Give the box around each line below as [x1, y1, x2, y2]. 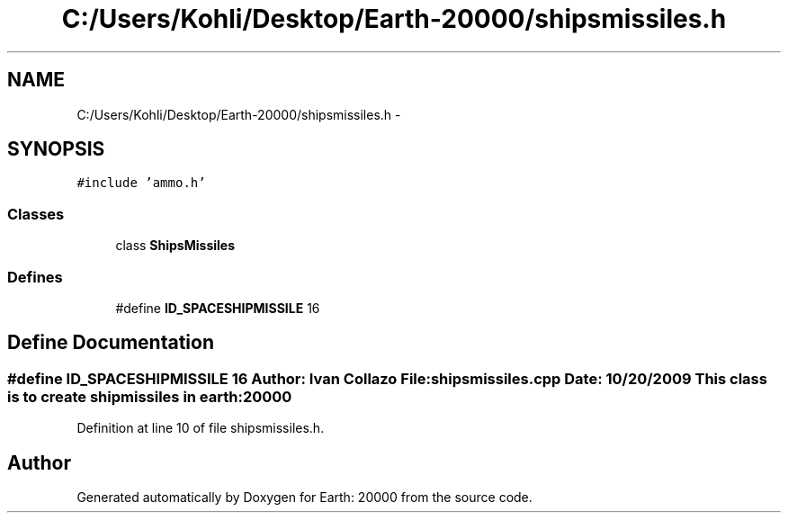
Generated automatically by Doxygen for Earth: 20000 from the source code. [76, 489, 533, 505]
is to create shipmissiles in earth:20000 [7, 387, 292, 406]
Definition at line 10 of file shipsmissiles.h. [76, 420, 325, 436]
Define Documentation [7, 331, 214, 354]
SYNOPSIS [7, 138, 105, 161]
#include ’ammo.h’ [76, 175, 206, 191]
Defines [7, 267, 63, 286]
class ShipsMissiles [115, 238, 235, 254]
